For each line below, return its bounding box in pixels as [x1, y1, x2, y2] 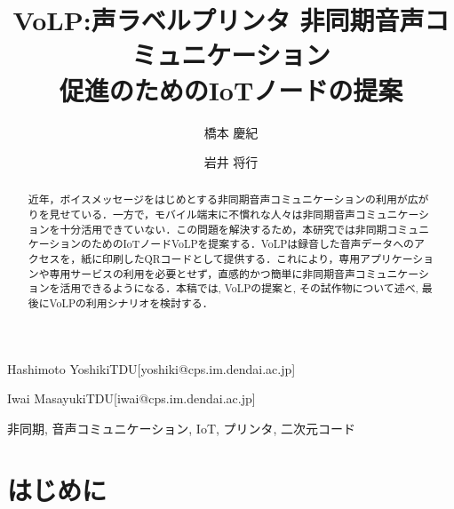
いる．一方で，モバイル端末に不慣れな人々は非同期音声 [81, 207, 355, 222]
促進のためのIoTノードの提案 [59, 71, 403, 107]
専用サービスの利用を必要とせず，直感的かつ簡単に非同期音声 [49, 266, 355, 281]
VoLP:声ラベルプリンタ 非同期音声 [12, 2, 425, 38]
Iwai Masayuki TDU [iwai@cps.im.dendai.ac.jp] [7, 389, 256, 408]
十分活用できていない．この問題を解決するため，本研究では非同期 [60, 221, 387, 236]
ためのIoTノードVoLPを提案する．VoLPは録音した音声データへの [91, 236, 414, 251]
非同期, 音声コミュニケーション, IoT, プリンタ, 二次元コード [7, 418, 356, 437]
